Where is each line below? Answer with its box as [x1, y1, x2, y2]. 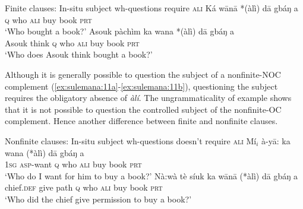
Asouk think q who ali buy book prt [5, 36, 140, 49]
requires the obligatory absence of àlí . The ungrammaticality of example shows [5, 91, 292, 104]
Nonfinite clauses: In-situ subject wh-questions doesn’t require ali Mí [5, 134, 257, 147]
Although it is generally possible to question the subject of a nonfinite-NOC [5, 68, 281, 80]
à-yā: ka [261, 134, 291, 147]
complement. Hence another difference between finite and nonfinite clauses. [5, 115, 278, 127]
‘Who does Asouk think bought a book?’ [5, 48, 153, 61]
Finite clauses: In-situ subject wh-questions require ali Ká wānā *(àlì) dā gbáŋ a [5, 2, 298, 14]
